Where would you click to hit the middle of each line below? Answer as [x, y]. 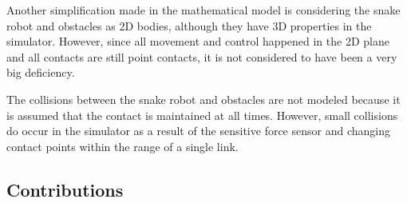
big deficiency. [41, 72]
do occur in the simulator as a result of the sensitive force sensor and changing [198, 131]
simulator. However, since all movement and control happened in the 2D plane [198, 41]
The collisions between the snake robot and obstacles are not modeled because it [203, 99]
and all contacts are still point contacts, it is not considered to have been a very [202, 56]
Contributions [65, 189]
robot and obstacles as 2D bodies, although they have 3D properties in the [189, 25]
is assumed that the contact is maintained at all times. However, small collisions [202, 115]
